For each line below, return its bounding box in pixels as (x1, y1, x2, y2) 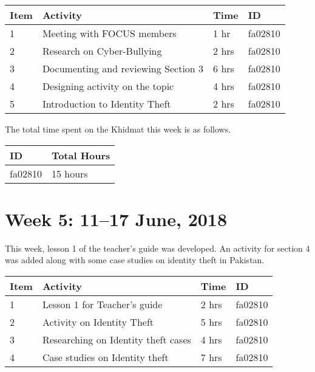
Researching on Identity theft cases (42, 332, 191, 346)
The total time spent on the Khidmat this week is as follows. (5, 123, 231, 135)
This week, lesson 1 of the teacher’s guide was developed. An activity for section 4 (5, 241, 310, 254)
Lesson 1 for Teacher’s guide (42, 297, 163, 311)
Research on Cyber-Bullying (42, 44, 162, 58)
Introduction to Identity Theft (42, 97, 171, 111)
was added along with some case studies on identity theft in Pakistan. (5, 253, 265, 266)
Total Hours (51, 148, 110, 162)
